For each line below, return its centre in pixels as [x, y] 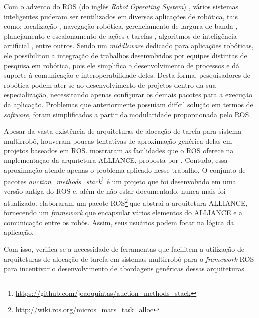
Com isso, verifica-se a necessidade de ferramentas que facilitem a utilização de [124, 248]
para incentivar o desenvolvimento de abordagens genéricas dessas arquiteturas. [125, 268]
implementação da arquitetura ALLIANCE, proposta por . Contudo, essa [116, 160]
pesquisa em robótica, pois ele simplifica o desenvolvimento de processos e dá [122, 65]
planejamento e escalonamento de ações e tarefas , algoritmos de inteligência [120, 36]
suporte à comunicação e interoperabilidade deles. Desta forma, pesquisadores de [127, 75]
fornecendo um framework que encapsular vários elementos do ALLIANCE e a [123, 213]
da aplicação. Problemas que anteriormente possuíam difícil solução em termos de [129, 104]
